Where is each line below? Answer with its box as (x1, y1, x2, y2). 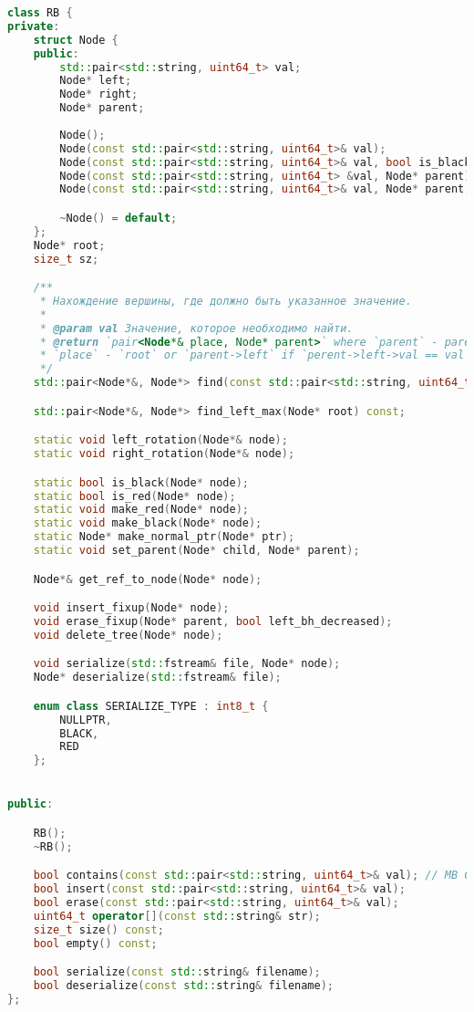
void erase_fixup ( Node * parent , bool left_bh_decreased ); (33, 614, 393, 628)
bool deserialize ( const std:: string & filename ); (33, 979, 335, 993)
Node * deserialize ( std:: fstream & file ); (33, 671, 282, 684)
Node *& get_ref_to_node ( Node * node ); (33, 572, 263, 586)
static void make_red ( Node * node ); (33, 503, 249, 516)
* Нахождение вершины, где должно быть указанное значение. (39, 294, 412, 308)
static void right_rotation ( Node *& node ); (33, 447, 295, 461)
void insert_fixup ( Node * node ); (33, 601, 230, 615)
